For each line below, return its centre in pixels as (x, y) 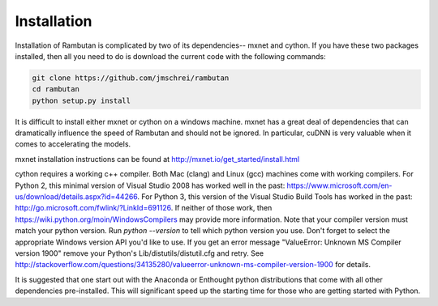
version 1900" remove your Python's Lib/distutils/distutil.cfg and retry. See (139, 253)
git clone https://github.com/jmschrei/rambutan (131, 78)
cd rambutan (56, 89)
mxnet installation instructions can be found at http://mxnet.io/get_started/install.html (157, 159)
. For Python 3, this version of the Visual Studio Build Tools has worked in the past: (275, 197)
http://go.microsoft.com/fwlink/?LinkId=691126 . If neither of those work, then (144, 208)
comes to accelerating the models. (73, 144)
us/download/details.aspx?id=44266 (76, 197)
